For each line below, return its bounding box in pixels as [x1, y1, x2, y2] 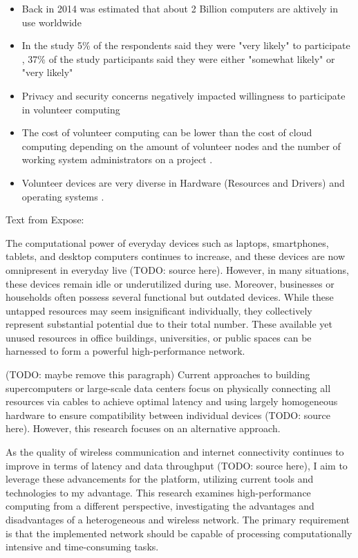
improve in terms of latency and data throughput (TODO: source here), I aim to [6, 458, 348, 472]
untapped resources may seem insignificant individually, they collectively [6, 303, 312, 317]
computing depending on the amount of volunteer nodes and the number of [21, 138, 341, 153]
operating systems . [21, 189, 104, 203]
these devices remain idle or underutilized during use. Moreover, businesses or [6, 276, 335, 290]
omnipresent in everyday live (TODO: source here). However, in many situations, [6, 262, 349, 277]
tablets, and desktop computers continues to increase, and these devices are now [6, 249, 345, 263]
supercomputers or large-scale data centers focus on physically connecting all [6, 380, 331, 395]
